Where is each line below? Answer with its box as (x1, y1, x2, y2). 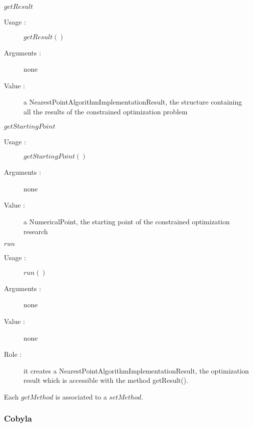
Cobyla (4, 412, 32, 425)
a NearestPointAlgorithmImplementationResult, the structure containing (24, 97, 242, 107)
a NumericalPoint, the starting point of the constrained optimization (24, 216, 230, 226)
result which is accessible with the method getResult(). (24, 375, 188, 385)
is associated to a (55, 391, 107, 401)
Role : (4, 349, 22, 359)
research (24, 226, 48, 236)
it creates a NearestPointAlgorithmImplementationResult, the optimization (24, 365, 249, 375)
